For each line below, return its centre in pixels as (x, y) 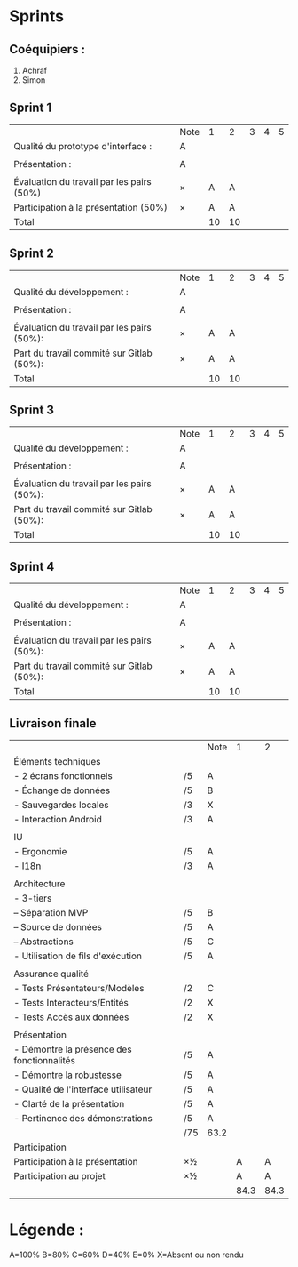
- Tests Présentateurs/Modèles (79, 989)
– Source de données (58, 927)
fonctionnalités (44, 1061)
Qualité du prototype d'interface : (83, 146)
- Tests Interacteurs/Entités (71, 1003)
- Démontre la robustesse (68, 1075)
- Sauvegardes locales (61, 805)
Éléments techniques (57, 762)
